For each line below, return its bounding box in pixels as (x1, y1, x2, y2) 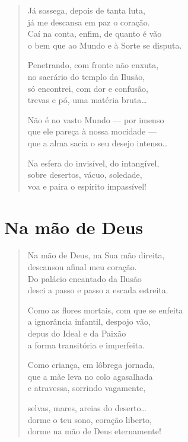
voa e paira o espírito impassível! (27, 180, 146, 192)
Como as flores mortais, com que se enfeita (27, 303, 183, 316)
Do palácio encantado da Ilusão (27, 272, 142, 284)
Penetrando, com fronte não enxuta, (27, 59, 159, 71)
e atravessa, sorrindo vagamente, (27, 382, 146, 394)
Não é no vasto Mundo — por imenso (27, 113, 164, 126)
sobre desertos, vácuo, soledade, (27, 168, 142, 181)
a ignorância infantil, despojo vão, (27, 315, 151, 328)
